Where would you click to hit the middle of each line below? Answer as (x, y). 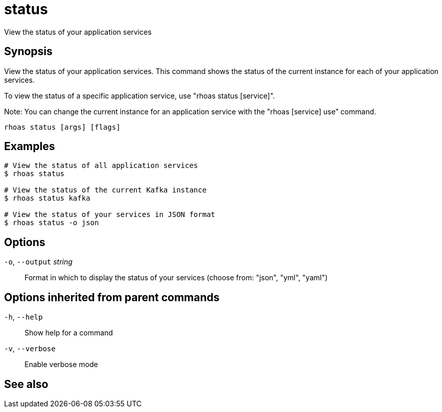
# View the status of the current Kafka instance (106, 190)
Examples (30, 147)
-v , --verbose (30, 349)
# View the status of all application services (101, 166)
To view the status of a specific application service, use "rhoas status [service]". (139, 95)
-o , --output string (38, 262)
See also (26, 384)
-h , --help (24, 317)
